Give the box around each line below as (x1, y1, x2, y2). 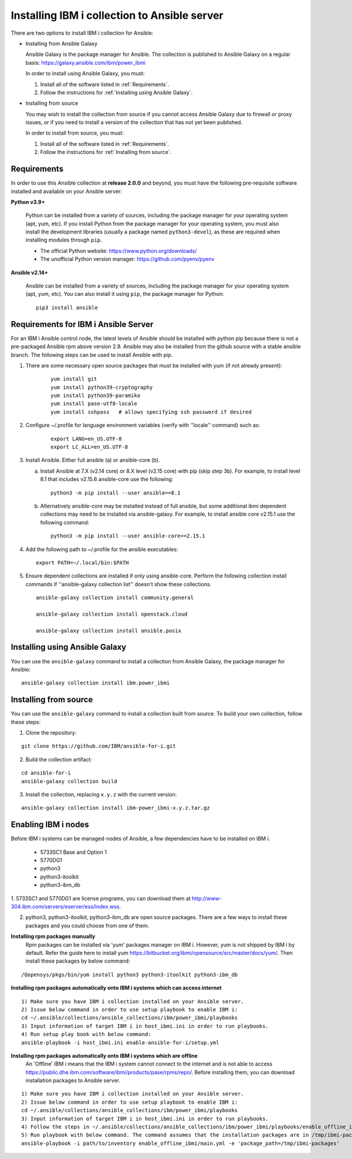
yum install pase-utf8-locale (50, 400, 138, 407)
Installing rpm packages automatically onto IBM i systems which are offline (11, 1052, 198, 1059)
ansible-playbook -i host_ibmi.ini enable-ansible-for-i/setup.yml (21, 1039, 219, 1046)
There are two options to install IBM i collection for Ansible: (11, 29, 154, 36)
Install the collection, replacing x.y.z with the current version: (25, 791, 177, 798)
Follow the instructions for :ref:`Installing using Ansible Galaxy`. (40, 89, 193, 96)
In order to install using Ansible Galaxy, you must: (25, 70, 145, 77)
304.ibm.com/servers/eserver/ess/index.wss (11, 903, 120, 910)
